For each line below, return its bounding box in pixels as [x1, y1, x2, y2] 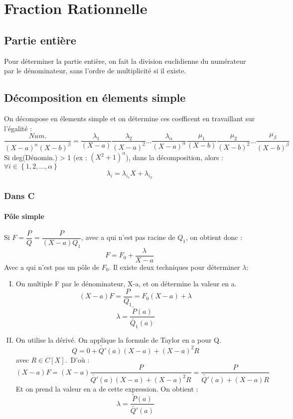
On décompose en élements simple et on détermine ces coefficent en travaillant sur [4, 113, 255, 123]
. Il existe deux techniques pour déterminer [109, 261, 240, 272]
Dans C [4, 190, 35, 202]
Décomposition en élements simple [4, 90, 186, 105]
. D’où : [65, 354, 90, 365]
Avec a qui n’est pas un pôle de [4, 261, 100, 272]
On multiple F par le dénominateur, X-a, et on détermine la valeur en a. [15, 278, 237, 289]
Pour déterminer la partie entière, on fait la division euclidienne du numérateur [4, 55, 246, 66]
